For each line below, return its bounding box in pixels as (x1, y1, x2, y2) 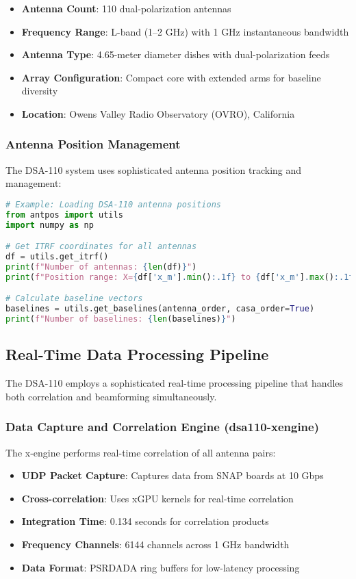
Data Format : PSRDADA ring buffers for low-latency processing (21, 560, 300, 574)
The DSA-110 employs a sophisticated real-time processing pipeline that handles (5, 376, 344, 390)
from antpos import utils (5, 209, 123, 220)
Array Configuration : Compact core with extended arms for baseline (21, 70, 321, 84)
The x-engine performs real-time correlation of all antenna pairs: (5, 445, 276, 459)
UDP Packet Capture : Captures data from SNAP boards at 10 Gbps (21, 468, 324, 483)
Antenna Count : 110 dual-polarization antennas (21, 1, 231, 15)
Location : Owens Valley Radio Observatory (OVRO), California (21, 106, 295, 120)
